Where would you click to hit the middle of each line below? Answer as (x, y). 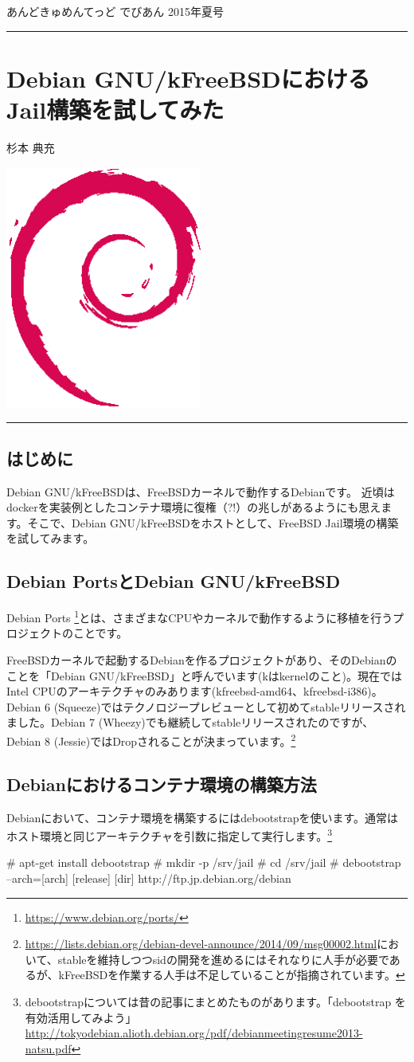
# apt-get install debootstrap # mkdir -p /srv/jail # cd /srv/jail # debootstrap (204, 862)
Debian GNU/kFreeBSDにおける (188, 78)
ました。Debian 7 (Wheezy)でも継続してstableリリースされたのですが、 (190, 722)
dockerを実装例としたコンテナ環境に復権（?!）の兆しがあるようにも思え (194, 507)
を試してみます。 (51, 538)
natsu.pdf (48, 1048)
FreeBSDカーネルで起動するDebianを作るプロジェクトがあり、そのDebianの (202, 660)
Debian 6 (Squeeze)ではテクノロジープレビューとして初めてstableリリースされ (206, 706)
